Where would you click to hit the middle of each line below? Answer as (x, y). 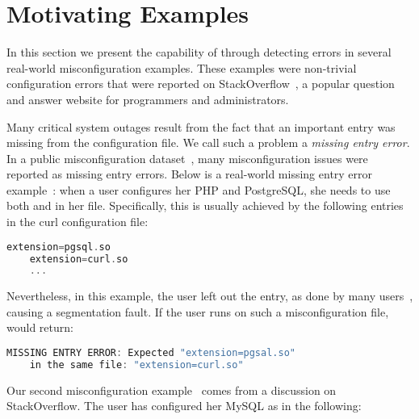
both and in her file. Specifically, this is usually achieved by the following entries (205, 205)
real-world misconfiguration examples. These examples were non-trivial (182, 67)
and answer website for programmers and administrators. (148, 99)
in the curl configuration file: (78, 222)
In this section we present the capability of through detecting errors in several (199, 52)
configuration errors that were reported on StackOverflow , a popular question (201, 84)
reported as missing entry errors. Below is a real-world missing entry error (190, 174)
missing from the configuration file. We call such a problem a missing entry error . (208, 142)
